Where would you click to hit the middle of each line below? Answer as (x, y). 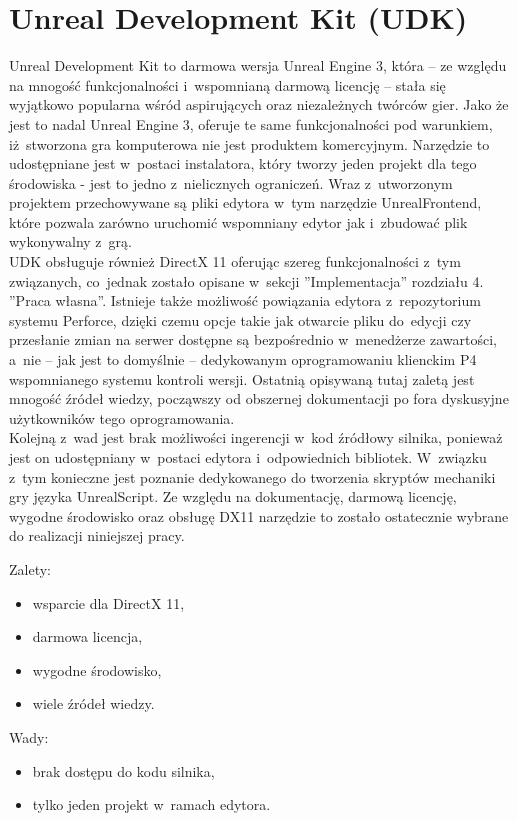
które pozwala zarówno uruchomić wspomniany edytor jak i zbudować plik (238, 221)
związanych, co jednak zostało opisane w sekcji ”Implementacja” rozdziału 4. (246, 280)
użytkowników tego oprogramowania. (122, 417)
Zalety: (30, 568)
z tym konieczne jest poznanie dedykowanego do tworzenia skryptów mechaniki (252, 476)
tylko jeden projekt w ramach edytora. (151, 804)
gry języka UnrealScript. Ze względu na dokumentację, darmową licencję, (233, 496)
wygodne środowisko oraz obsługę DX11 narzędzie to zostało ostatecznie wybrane (259, 515)
